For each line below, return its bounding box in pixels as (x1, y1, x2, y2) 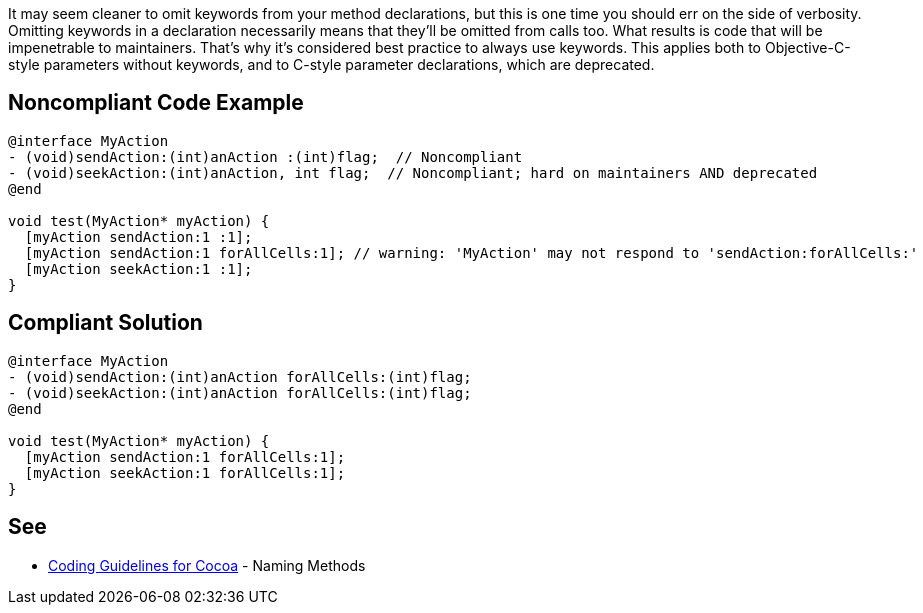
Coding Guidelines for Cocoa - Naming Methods (48, 556, 366, 574)
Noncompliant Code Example (8, 90, 304, 116)
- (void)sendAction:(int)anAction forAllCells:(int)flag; (8, 368, 472, 385)
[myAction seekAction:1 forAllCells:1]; (24, 464, 346, 481)
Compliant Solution (8, 310, 203, 336)
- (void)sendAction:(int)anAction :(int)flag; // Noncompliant (8, 148, 523, 165)
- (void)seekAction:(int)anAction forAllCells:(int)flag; (8, 384, 472, 401)
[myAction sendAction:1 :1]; (24, 228, 253, 245)
